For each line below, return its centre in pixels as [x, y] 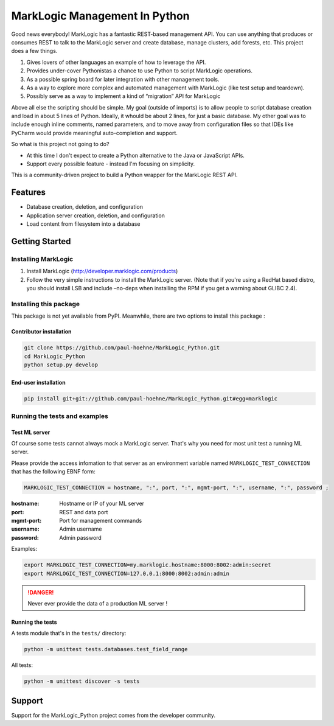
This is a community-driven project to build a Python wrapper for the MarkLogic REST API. [124, 175]
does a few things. [34, 51]
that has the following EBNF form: [53, 472]
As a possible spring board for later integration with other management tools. [123, 79]
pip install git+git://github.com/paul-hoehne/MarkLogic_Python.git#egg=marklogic [151, 398]
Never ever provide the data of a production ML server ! [98, 603]
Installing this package [46, 304]
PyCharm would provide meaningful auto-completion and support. [94, 133]
